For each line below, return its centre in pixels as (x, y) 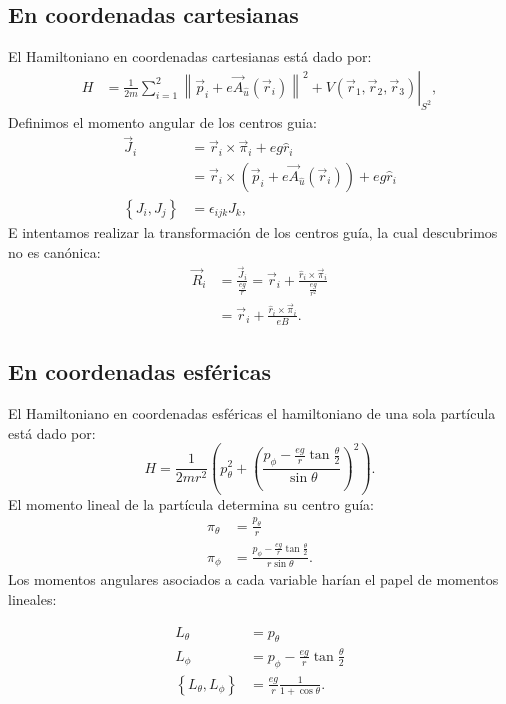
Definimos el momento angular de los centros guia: (162, 121)
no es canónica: (54, 251)
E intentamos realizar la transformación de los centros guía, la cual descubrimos (253, 231)
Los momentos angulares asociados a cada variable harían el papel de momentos (253, 579)
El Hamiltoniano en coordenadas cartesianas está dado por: (190, 56)
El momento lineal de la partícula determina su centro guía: (191, 503)
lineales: (32, 598)
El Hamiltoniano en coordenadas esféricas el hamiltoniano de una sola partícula (252, 413)
